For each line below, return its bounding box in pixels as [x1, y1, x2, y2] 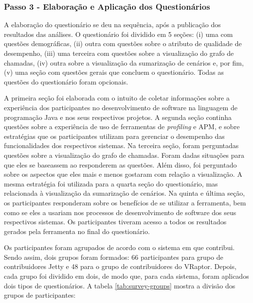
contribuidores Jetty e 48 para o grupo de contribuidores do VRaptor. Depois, [4, 261, 236, 271]
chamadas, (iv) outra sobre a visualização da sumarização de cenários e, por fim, [4, 57, 244, 67]
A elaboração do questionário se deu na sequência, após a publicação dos [4, 19, 221, 30]
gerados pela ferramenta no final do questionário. [4, 226, 150, 236]
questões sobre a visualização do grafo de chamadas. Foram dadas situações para [4, 150, 245, 160]
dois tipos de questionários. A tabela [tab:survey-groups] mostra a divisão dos [4, 280, 235, 290]
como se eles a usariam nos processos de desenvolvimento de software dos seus [4, 207, 236, 217]
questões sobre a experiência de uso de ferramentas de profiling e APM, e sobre [4, 121, 240, 132]
